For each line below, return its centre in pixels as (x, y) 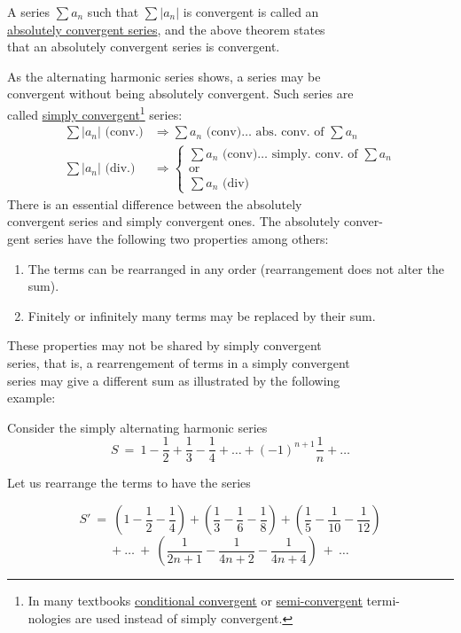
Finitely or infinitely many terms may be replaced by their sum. (202, 315)
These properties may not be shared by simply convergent (164, 345)
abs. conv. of (290, 133)
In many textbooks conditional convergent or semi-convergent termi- (214, 601)
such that (113, 12)
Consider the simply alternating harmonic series (137, 427)
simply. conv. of (315, 154)
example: (31, 398)
